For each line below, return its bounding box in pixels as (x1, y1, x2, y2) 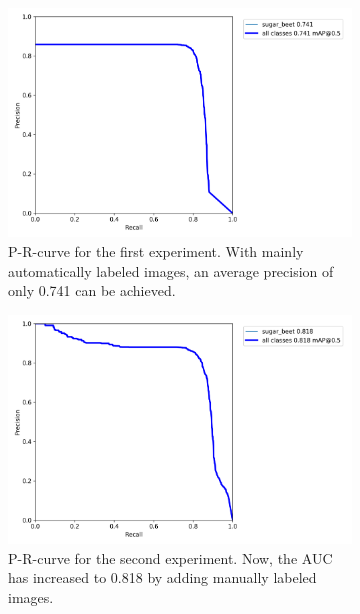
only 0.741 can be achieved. (8, 280, 176, 301)
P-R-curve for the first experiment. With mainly (8, 240, 304, 261)
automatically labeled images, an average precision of (8, 260, 334, 281)
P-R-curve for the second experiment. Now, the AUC (8, 547, 333, 568)
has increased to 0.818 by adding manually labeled (8, 567, 317, 588)
